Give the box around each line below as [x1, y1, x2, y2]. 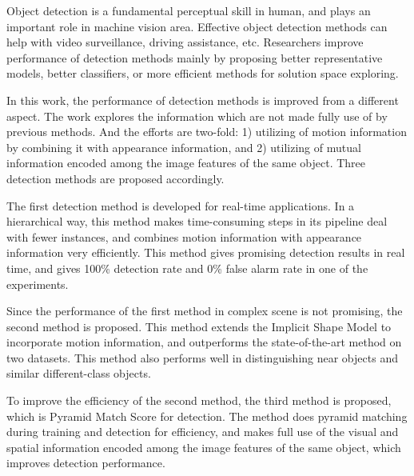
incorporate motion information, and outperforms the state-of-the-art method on [6, 334, 402, 350]
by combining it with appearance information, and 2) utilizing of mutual [6, 138, 361, 155]
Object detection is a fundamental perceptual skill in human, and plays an [6, 2, 371, 18]
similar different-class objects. [6, 365, 151, 382]
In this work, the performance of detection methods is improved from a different [6, 91, 399, 108]
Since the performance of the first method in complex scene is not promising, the [6, 302, 403, 319]
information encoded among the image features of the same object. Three [6, 154, 366, 171]
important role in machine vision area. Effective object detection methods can [6, 18, 388, 34]
